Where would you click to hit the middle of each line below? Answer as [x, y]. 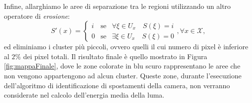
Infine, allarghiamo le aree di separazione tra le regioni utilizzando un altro [117, 6]
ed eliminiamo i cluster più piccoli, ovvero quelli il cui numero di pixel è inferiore [126, 47]
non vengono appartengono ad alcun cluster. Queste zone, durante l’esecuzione [123, 75]
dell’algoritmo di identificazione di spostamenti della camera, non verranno [117, 85]
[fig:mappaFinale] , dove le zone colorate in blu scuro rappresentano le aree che [122, 66]
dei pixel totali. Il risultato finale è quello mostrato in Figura [115, 56]
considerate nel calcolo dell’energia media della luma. [84, 95]
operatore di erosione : [37, 16]
